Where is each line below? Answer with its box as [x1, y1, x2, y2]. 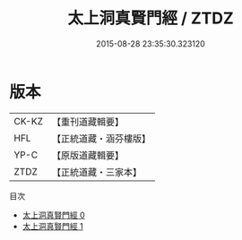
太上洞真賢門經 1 [22, 220, 83, 231]
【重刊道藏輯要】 [51, 116, 124, 128]
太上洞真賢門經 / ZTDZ [66, 8, 235, 29]
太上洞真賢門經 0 [22, 210, 85, 220]
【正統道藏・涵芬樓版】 [51, 132, 151, 144]
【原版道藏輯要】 [51, 149, 124, 161]
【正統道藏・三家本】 [51, 166, 142, 178]
